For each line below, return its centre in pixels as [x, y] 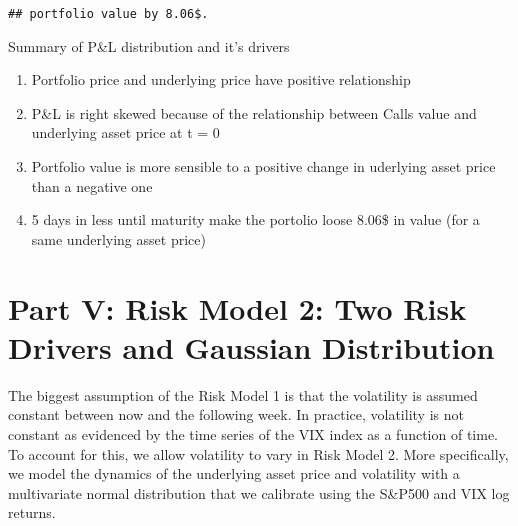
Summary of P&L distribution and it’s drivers [149, 45]
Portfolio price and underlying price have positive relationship [221, 79]
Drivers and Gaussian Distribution [251, 346]
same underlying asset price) [118, 238]
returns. [32, 512]
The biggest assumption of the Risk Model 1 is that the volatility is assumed [243, 394]
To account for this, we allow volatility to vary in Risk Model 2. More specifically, [258, 453]
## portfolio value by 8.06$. [108, 14]
